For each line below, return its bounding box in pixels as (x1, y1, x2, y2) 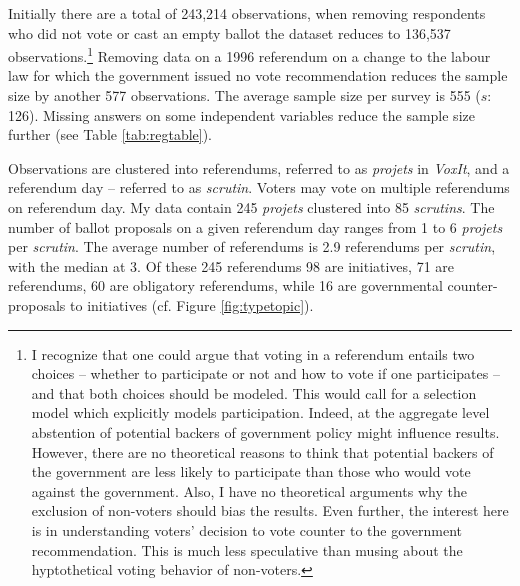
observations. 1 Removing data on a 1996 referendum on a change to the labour (8, 43, 491, 66)
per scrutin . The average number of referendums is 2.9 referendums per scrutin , (8, 236, 496, 257)
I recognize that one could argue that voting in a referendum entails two (31, 343, 475, 364)
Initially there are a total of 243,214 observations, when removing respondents (8, 3, 486, 23)
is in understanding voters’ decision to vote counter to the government (31, 519, 462, 540)
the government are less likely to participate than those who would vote (31, 461, 471, 482)
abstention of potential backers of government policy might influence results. (31, 421, 500, 442)
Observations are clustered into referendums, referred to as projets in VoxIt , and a (8, 157, 510, 178)
